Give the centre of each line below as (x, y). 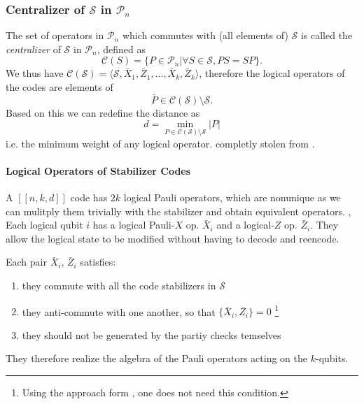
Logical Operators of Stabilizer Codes (98, 170)
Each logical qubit (44, 225)
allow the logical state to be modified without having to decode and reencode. (173, 238)
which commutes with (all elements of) (205, 35)
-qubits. (332, 358)
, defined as (121, 49)
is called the (327, 35)
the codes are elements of (59, 87)
